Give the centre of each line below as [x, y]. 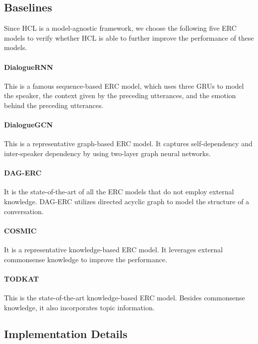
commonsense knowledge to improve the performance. [86, 259]
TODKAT [22, 278]
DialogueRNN [29, 67]
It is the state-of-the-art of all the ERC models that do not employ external [119, 192]
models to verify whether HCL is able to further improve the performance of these [129, 37]
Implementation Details [66, 334]
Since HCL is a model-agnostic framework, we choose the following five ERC [120, 28]
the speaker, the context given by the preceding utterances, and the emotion [120, 95]
